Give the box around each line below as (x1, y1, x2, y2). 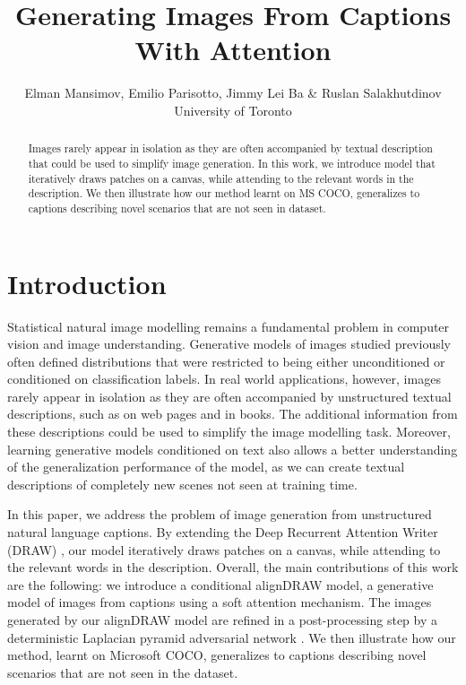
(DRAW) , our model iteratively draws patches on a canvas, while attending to (7, 540, 441, 559)
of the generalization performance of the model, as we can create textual (7, 457, 405, 476)
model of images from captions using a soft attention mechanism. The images (7, 593, 432, 611)
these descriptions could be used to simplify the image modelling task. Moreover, (7, 422, 451, 441)
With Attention (134, 31, 332, 68)
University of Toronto (174, 100, 292, 119)
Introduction (7, 264, 167, 301)
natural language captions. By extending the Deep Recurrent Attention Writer (7, 523, 438, 542)
